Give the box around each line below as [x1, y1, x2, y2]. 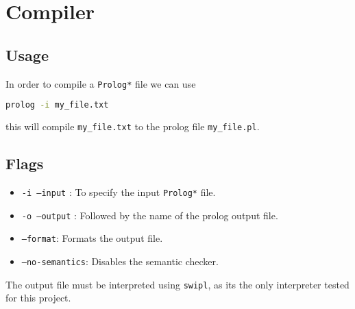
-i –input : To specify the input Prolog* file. [21, 184, 216, 199]
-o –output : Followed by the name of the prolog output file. [21, 208, 278, 222]
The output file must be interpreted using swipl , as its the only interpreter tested [5, 277, 350, 291]
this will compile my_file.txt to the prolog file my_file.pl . [5, 119, 260, 134]
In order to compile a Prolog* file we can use [5, 76, 196, 90]
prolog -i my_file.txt [5, 100, 109, 110]
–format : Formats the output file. [21, 231, 163, 245]
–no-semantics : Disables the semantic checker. [21, 254, 219, 268]
